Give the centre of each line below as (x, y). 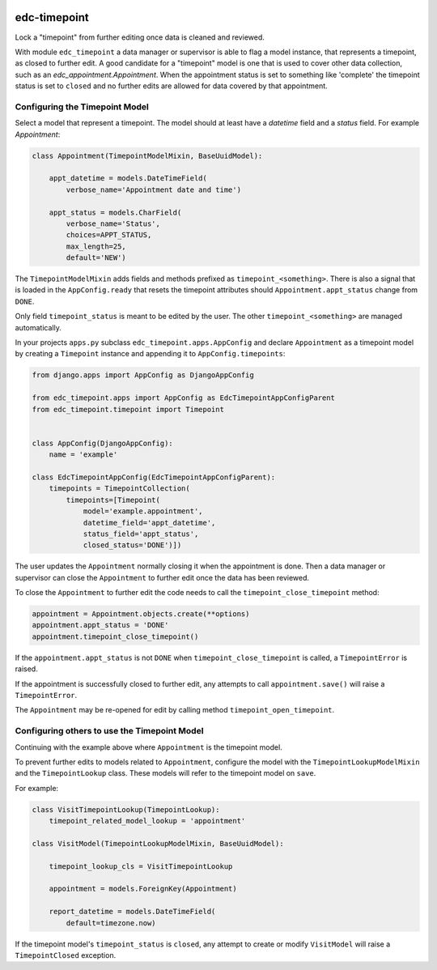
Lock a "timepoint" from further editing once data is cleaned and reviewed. (140, 37)
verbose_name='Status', (113, 223)
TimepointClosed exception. (66, 955)
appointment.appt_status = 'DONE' (100, 625)
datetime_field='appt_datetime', (149, 523)
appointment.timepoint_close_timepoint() (115, 636)
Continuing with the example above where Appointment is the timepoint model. (148, 747)
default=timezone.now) (111, 923)
